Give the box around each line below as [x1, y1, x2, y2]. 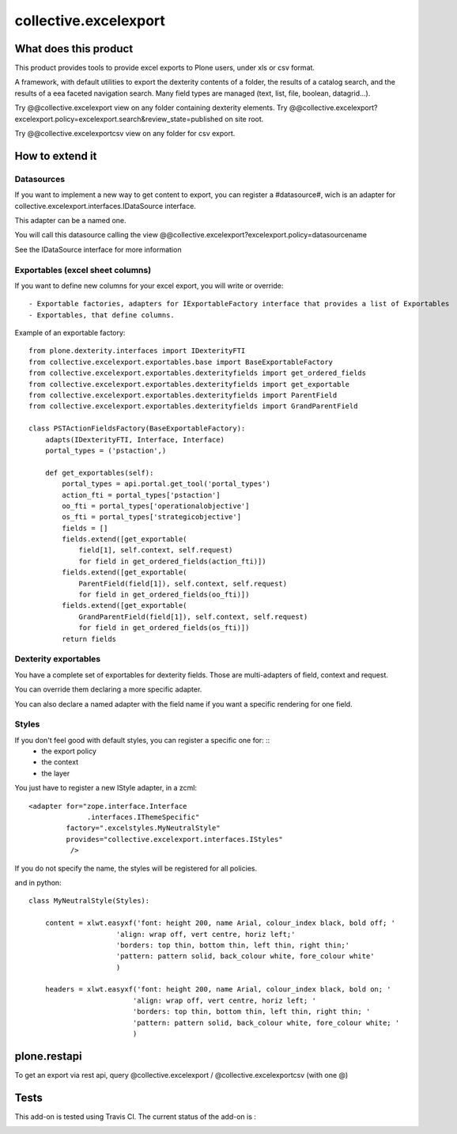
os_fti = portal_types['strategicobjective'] [62, 513, 241, 521]
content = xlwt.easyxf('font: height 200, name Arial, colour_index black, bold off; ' [44, 919, 395, 927]
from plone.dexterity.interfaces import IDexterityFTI [28, 347, 246, 355]
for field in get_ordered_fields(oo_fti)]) [78, 590, 250, 599]
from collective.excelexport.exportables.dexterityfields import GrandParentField [28, 402, 358, 411]
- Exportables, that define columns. [28, 310, 176, 320]
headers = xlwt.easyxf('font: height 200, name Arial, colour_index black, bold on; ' [44, 985, 391, 994]
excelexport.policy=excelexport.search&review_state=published [14, 114, 223, 123]
